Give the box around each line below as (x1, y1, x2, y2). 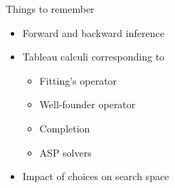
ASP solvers (39, 145, 92, 160)
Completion (39, 120, 90, 135)
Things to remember (6, 1, 95, 16)
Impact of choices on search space (22, 169, 169, 184)
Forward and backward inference (22, 25, 164, 40)
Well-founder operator (39, 97, 136, 112)
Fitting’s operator (39, 73, 117, 88)
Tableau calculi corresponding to (22, 49, 165, 64)
